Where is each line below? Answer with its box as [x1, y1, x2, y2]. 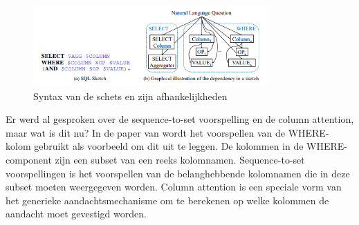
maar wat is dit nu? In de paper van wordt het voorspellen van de [6, 125, 285, 139]
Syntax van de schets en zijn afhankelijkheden [33, 88, 228, 103]
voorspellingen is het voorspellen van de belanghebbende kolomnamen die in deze [6, 166, 350, 180]
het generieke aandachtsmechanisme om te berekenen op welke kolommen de [6, 193, 329, 207]
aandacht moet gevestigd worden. [6, 206, 147, 221]
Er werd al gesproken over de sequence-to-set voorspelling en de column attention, [6, 112, 354, 126]
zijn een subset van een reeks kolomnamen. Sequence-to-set [55, 153, 305, 167]
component [6, 153, 52, 167]
